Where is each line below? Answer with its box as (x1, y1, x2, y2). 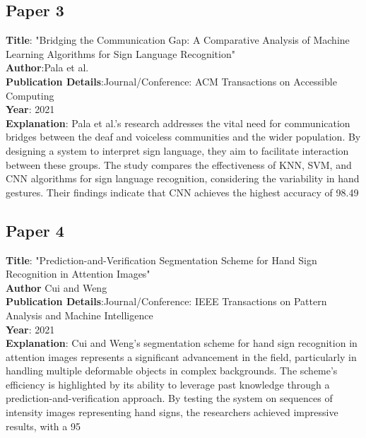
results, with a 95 (6, 418, 81, 433)
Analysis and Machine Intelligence (6, 307, 153, 322)
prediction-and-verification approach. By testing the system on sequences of (6, 391, 333, 406)
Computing (6, 88, 54, 102)
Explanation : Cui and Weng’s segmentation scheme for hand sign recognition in (6, 336, 358, 350)
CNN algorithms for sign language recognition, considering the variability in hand (6, 171, 360, 186)
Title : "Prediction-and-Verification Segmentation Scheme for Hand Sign (6, 252, 317, 267)
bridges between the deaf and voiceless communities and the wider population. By (6, 129, 361, 144)
